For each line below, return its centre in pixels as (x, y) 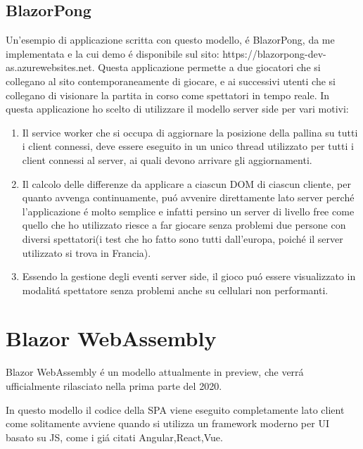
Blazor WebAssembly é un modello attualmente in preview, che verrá (155, 372)
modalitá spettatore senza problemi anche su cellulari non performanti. (175, 290)
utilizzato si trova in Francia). (87, 252)
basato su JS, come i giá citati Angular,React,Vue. (114, 437)
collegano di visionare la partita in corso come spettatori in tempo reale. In (168, 95)
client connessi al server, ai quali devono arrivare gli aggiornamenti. (167, 159)
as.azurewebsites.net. (50, 67)
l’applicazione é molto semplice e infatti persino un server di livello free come (188, 211)
